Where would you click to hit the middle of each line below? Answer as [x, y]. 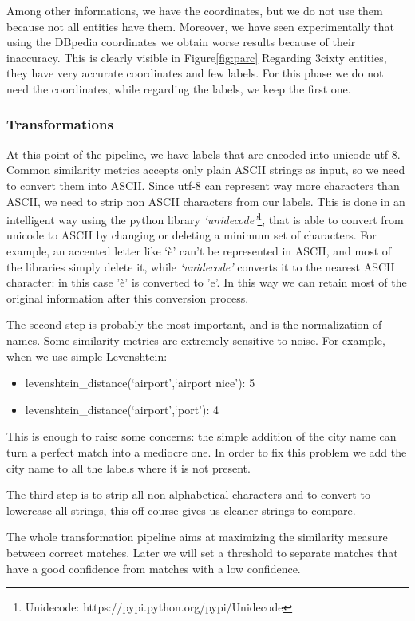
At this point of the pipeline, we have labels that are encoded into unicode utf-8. [204, 154]
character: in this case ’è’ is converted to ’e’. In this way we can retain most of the [207, 282]
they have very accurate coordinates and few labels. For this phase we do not [195, 73]
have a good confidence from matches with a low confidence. [154, 568]
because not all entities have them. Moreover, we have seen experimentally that [201, 26]
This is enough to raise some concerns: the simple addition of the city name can [202, 436]
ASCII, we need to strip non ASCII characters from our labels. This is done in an [206, 201]
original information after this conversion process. [128, 297]
